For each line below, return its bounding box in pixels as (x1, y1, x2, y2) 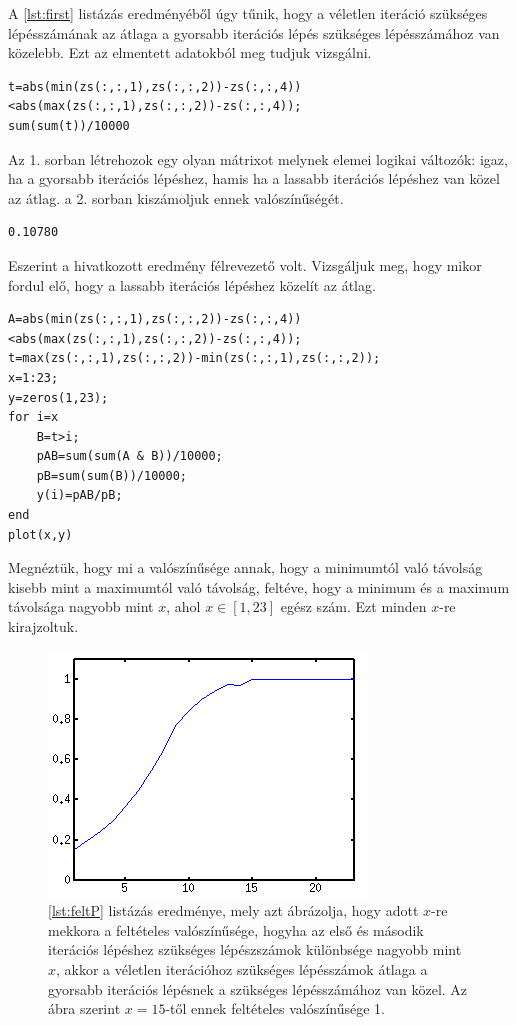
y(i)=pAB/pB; (36, 488, 123, 503)
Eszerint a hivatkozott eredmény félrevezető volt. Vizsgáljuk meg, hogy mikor (8, 254, 482, 275)
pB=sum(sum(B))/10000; (36, 468, 187, 483)
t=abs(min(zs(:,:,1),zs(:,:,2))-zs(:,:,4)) (8, 79, 302, 94)
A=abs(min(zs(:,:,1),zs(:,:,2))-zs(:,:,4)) (8, 312, 302, 327)
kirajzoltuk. (8, 616, 79, 637)
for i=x (8, 410, 59, 425)
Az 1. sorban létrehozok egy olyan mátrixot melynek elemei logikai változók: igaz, (8, 148, 508, 169)
